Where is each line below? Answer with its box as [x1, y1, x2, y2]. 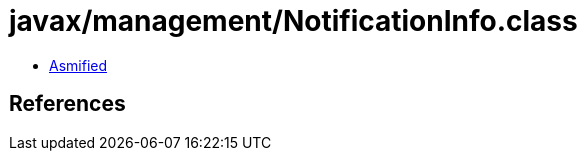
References [9, 91, 126, 117]
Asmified [49, 56, 108, 74]
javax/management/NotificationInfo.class [9, 4, 578, 38]
